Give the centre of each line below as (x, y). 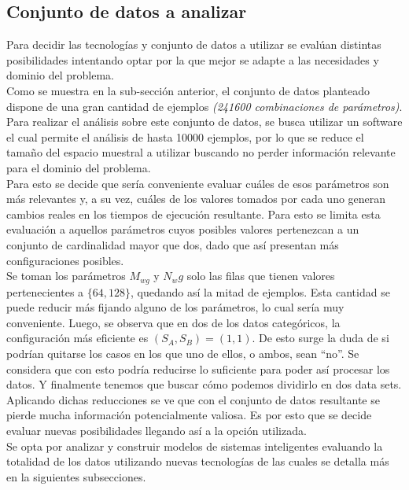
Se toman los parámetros (66, 276)
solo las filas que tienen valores (261, 276)
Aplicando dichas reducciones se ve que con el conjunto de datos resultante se (193, 399)
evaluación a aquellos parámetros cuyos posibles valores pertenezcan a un (183, 229)
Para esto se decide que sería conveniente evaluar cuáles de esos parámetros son (198, 183)
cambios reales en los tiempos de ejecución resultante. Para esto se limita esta (193, 214)
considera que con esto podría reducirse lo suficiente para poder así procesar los (198, 368)
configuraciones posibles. (65, 260)
